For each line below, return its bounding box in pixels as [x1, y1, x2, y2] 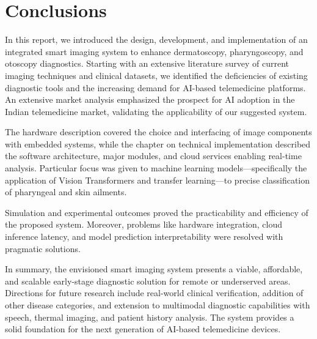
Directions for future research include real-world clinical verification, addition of [5, 286, 304, 299]
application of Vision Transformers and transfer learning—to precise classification [5, 173, 310, 186]
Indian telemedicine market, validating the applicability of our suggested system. [5, 105, 307, 117]
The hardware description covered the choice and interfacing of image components [5, 125, 312, 138]
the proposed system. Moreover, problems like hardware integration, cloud [5, 218, 283, 231]
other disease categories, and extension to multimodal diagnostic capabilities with [5, 299, 310, 311]
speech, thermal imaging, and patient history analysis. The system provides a [5, 310, 294, 323]
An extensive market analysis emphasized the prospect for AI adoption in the [5, 93, 295, 106]
